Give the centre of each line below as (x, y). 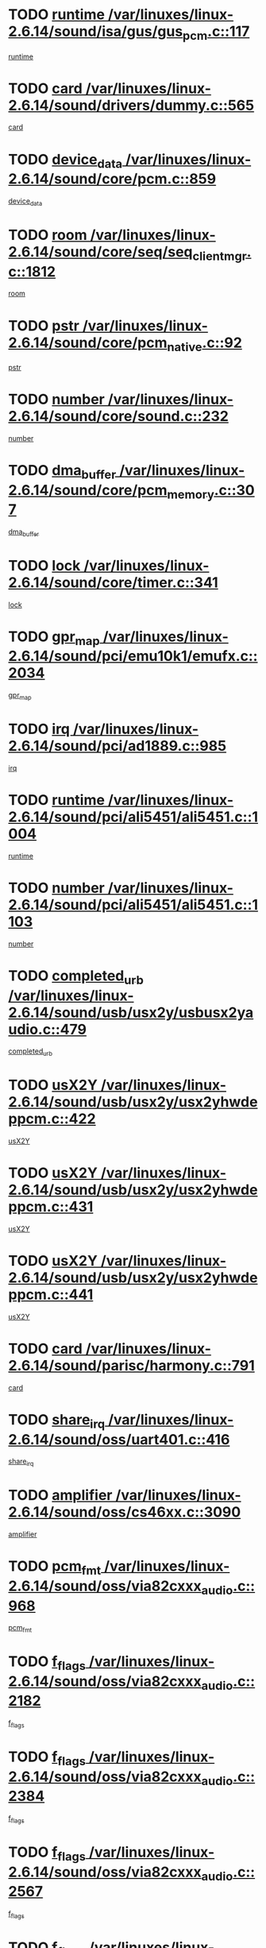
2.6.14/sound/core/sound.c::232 (118, 417)
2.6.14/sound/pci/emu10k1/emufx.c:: (133, 656)
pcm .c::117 (216, 33)
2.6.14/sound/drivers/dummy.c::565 (131, 105)
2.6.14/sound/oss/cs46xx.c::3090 (125, 1512)
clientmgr (220, 256)
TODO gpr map (54, 638)
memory (191, 494)
